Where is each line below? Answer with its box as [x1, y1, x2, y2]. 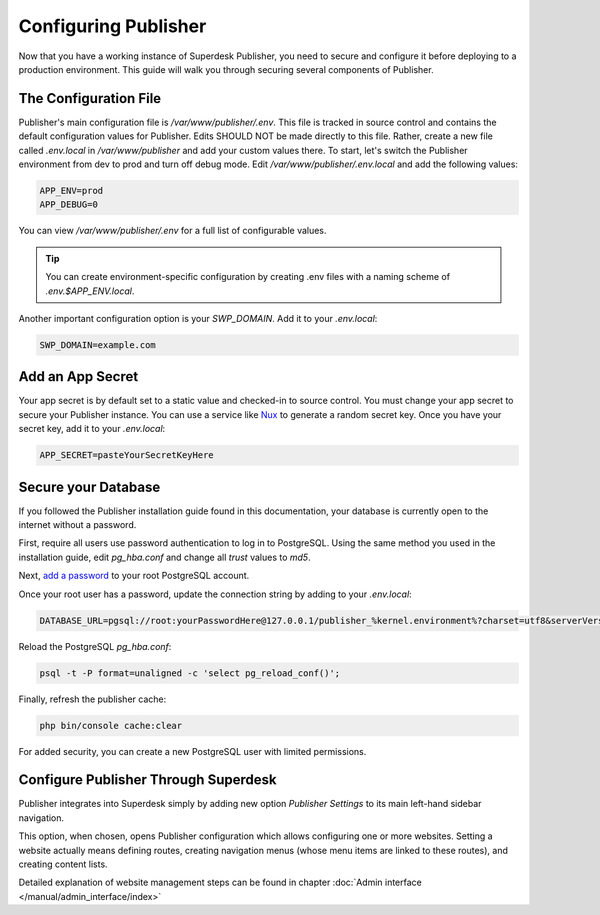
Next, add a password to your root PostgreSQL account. [18, 570, 250, 582]
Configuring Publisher [18, 15, 207, 37]
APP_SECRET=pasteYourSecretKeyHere [39, 450, 214, 461]
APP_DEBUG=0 [39, 199, 99, 210]
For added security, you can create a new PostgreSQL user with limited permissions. [18, 745, 367, 757]
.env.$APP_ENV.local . [45, 285, 135, 297]
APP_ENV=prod [39, 185, 104, 196]
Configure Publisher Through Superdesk [18, 771, 277, 789]
